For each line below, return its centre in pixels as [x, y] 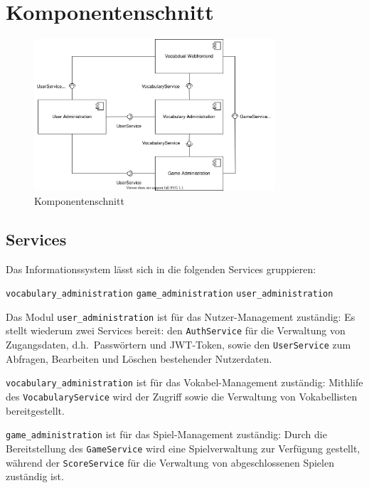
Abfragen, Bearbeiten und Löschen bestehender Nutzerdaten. [139, 358]
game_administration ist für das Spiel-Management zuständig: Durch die [166, 434]
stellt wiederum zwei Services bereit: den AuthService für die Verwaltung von [176, 330]
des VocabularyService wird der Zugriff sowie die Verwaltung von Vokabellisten [182, 396]
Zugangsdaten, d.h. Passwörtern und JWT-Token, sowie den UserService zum [178, 345]
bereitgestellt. [35, 410]
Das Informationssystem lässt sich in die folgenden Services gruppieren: [161, 269]
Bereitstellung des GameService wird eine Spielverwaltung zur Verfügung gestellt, [183, 448]
